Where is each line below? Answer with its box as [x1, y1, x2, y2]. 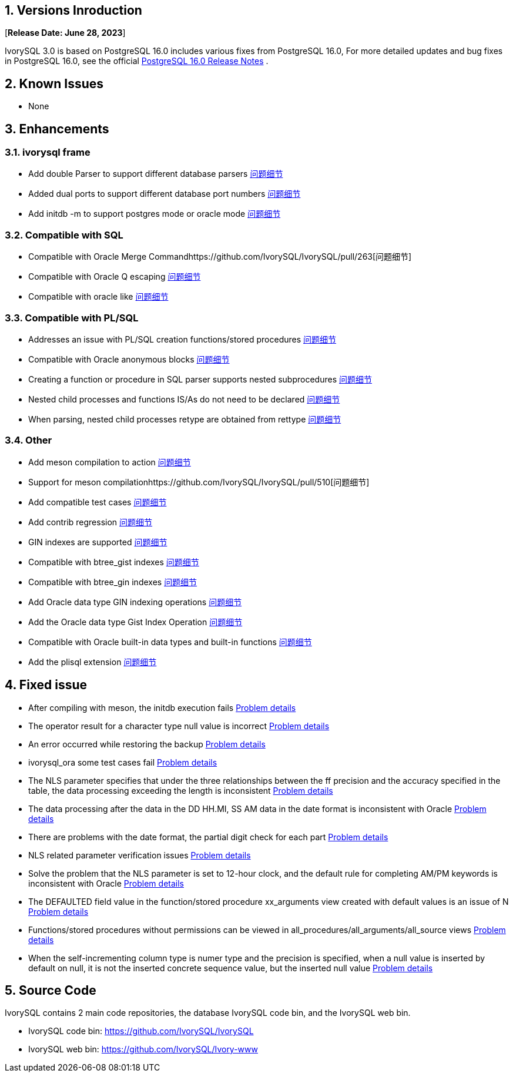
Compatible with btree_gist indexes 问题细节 [28, 556, 199, 567]
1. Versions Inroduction [5, 3, 142, 18]
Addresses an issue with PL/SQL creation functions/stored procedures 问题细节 [28, 334, 337, 344]
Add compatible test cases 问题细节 [28, 496, 167, 507]
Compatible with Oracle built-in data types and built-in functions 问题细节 [28, 636, 312, 647]
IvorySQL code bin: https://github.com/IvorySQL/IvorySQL [28, 1026, 254, 1036]
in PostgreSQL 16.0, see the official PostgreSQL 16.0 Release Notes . [5, 56, 269, 66]
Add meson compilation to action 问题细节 [28, 457, 191, 467]
